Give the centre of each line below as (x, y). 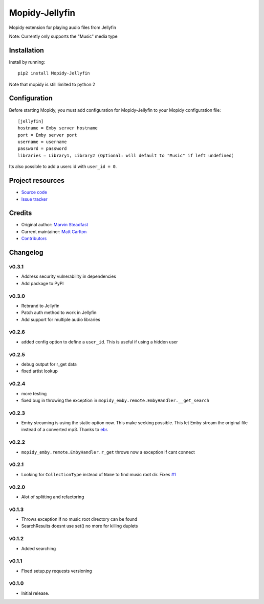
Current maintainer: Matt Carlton (54, 231)
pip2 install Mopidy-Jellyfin (54, 73)
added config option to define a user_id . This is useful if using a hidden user (100, 342)
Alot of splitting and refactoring (53, 497)
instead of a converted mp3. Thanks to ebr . (65, 430)
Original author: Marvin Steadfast (55, 225)
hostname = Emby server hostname (58, 128)
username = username (42, 142)
